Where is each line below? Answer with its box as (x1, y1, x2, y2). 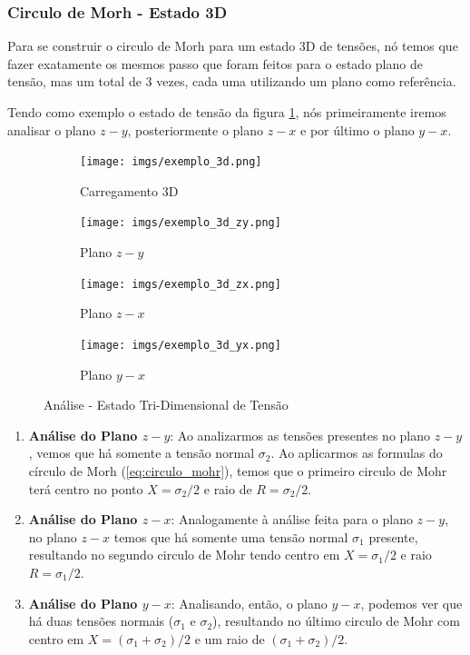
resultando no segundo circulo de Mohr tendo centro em (28, 545, 340, 564)
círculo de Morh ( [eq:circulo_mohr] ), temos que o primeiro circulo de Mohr (28, 461, 447, 480)
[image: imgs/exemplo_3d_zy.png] (80, 216, 281, 230)
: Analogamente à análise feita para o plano (171, 510, 413, 529)
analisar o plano (7, 120, 96, 139)
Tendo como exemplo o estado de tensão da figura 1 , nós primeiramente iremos (7, 103, 446, 121)
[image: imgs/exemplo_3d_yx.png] (80, 338, 281, 352)
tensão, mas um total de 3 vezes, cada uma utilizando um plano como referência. (7, 72, 456, 91)
